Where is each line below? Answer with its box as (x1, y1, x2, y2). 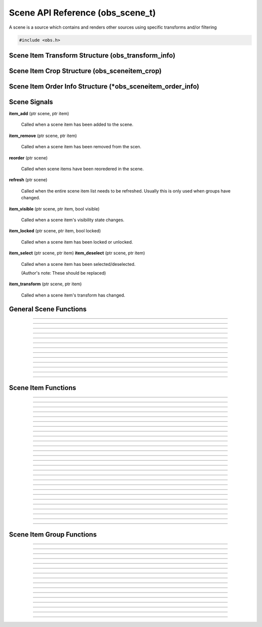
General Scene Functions (9, 305, 87, 313)
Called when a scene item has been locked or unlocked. (21, 239, 133, 245)
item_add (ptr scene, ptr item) (9, 111, 69, 117)
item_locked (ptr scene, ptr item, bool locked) (9, 228, 101, 234)
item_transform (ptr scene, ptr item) (9, 281, 82, 287)
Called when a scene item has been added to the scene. (21, 122, 133, 127)
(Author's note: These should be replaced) (21, 270, 106, 276)
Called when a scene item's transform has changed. (21, 292, 126, 298)
